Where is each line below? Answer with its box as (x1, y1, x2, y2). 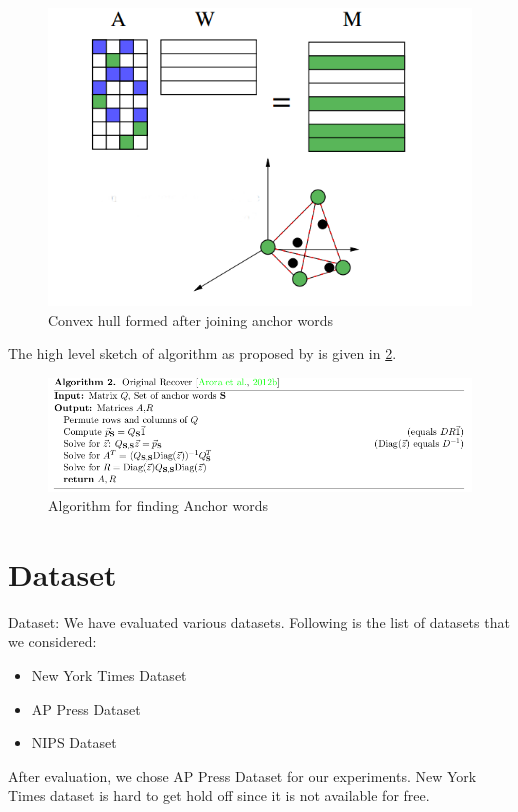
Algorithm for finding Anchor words (48, 495, 268, 516)
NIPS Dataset (31, 732, 117, 753)
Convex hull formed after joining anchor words (48, 309, 333, 330)
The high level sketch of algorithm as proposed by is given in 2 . (8, 343, 397, 364)
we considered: (8, 631, 97, 652)
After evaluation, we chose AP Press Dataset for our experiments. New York (8, 765, 477, 786)
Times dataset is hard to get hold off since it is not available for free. (8, 785, 430, 806)
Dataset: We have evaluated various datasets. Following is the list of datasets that (8, 611, 510, 632)
